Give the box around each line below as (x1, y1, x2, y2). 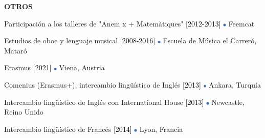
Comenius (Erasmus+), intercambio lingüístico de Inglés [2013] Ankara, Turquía (4, 79, 261, 90)
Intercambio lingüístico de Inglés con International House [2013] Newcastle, (4, 96, 245, 107)
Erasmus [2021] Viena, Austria (4, 62, 105, 73)
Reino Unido (4, 106, 43, 117)
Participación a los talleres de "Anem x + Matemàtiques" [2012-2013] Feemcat (4, 18, 255, 29)
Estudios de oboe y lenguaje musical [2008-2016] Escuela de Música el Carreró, (4, 35, 257, 46)
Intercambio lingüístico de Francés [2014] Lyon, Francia (4, 123, 183, 134)
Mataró (4, 45, 27, 56)
